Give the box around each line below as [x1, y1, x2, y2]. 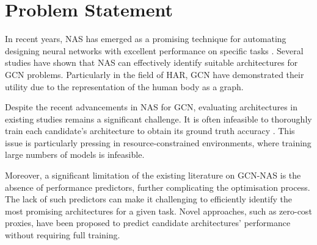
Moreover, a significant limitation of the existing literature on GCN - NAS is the [5, 169, 301, 182]
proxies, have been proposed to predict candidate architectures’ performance [5, 216, 291, 229]
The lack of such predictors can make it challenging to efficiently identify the [5, 193, 292, 205]
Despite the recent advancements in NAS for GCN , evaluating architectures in [5, 101, 298, 113]
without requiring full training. [5, 229, 120, 241]
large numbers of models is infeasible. [5, 148, 145, 161]
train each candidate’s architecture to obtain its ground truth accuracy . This [5, 124, 295, 137]
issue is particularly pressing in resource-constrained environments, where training [5, 136, 312, 149]
